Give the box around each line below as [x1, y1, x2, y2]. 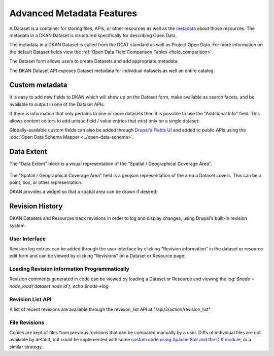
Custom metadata [9, 81, 67, 89]
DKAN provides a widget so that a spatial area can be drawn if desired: [9, 188, 158, 195]
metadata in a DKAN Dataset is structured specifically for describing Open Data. [9, 32, 177, 38]
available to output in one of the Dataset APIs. [9, 101, 105, 107]
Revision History [9, 202, 63, 211]
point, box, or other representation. [9, 179, 83, 185]
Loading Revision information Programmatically [9, 266, 129, 273]
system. [9, 222, 26, 229]
